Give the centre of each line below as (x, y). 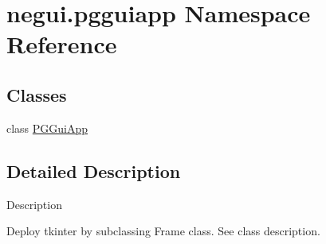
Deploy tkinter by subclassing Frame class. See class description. (163, 231)
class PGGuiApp (47, 128)
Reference (62, 44)
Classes (37, 94)
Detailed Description (94, 170)
